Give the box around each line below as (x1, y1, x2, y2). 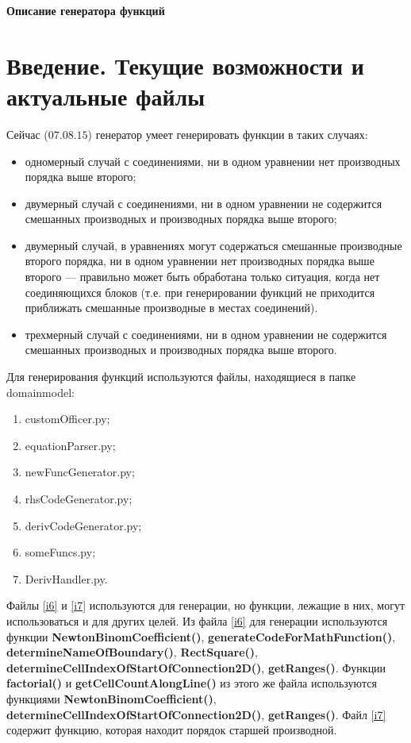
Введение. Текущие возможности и (6, 48, 364, 81)
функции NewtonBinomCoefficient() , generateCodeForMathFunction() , (6, 628, 396, 645)
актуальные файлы (6, 79, 205, 112)
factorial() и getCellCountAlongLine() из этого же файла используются (6, 675, 377, 691)
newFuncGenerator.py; (25, 464, 135, 480)
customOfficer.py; (25, 410, 110, 427)
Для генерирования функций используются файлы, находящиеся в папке (6, 368, 356, 385)
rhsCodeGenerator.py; (25, 491, 133, 506)
